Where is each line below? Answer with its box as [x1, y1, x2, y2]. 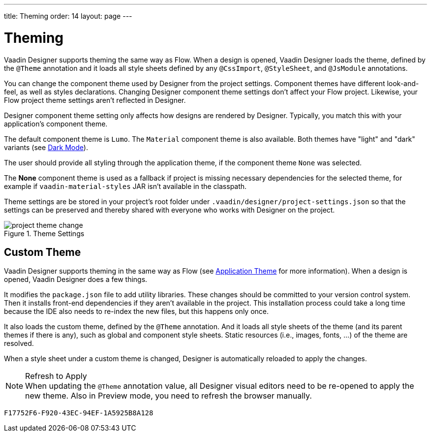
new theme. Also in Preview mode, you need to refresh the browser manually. [25, 391, 312, 401]
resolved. [4, 339, 34, 348]
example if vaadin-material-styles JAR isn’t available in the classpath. [4, 182, 247, 190]
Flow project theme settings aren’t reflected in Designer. [4, 95, 186, 104]
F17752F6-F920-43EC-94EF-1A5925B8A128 [4, 409, 154, 417]
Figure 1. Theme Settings [4, 229, 85, 238]
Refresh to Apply [25, 371, 87, 381]
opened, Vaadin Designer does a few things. [4, 275, 148, 284]
